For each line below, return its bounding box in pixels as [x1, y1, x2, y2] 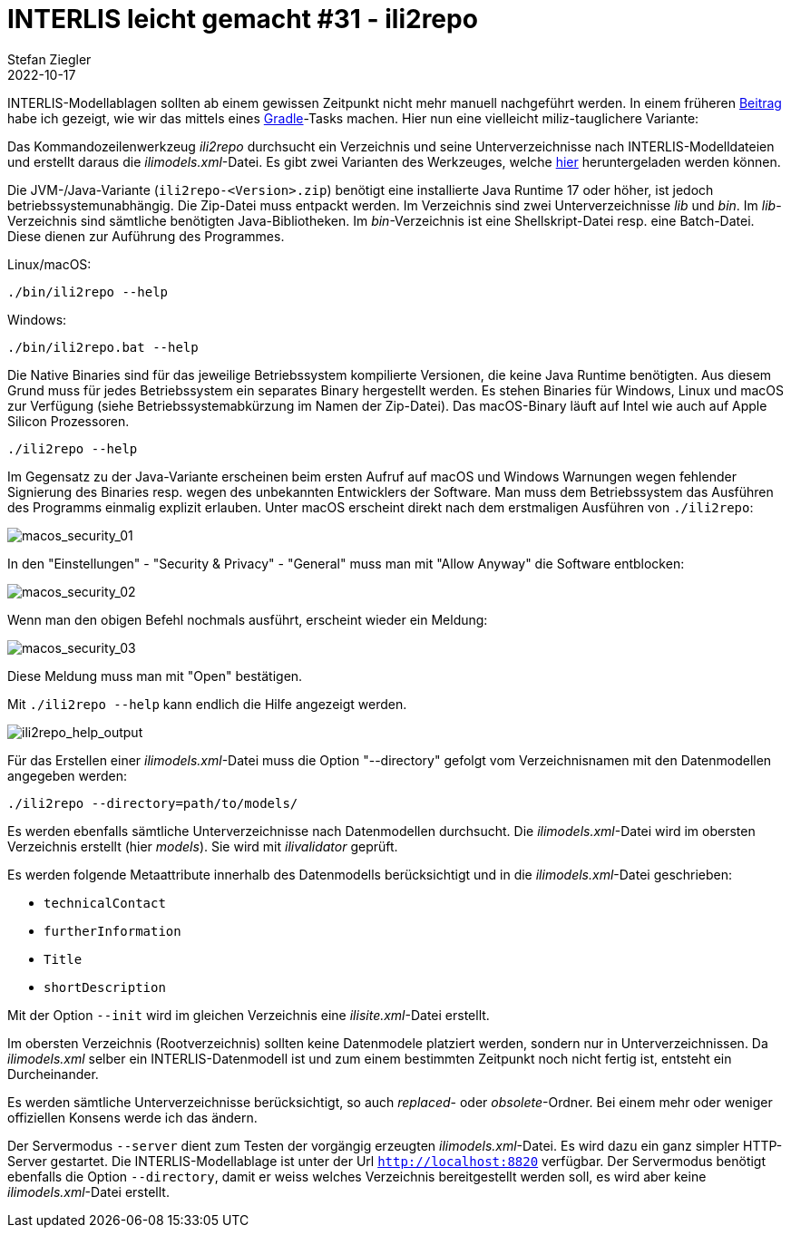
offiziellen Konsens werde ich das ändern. [7, 1109, 258, 1125]
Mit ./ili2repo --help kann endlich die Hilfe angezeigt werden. [7, 695, 407, 712]
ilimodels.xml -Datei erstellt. [7, 1183, 170, 1200]
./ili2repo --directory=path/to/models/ [7, 795, 298, 811]
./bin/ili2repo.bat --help [7, 339, 199, 355]
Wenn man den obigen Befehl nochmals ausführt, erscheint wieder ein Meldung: [7, 611, 488, 627]
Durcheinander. [7, 1065, 99, 1082]
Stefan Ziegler [7, 51, 92, 67]
